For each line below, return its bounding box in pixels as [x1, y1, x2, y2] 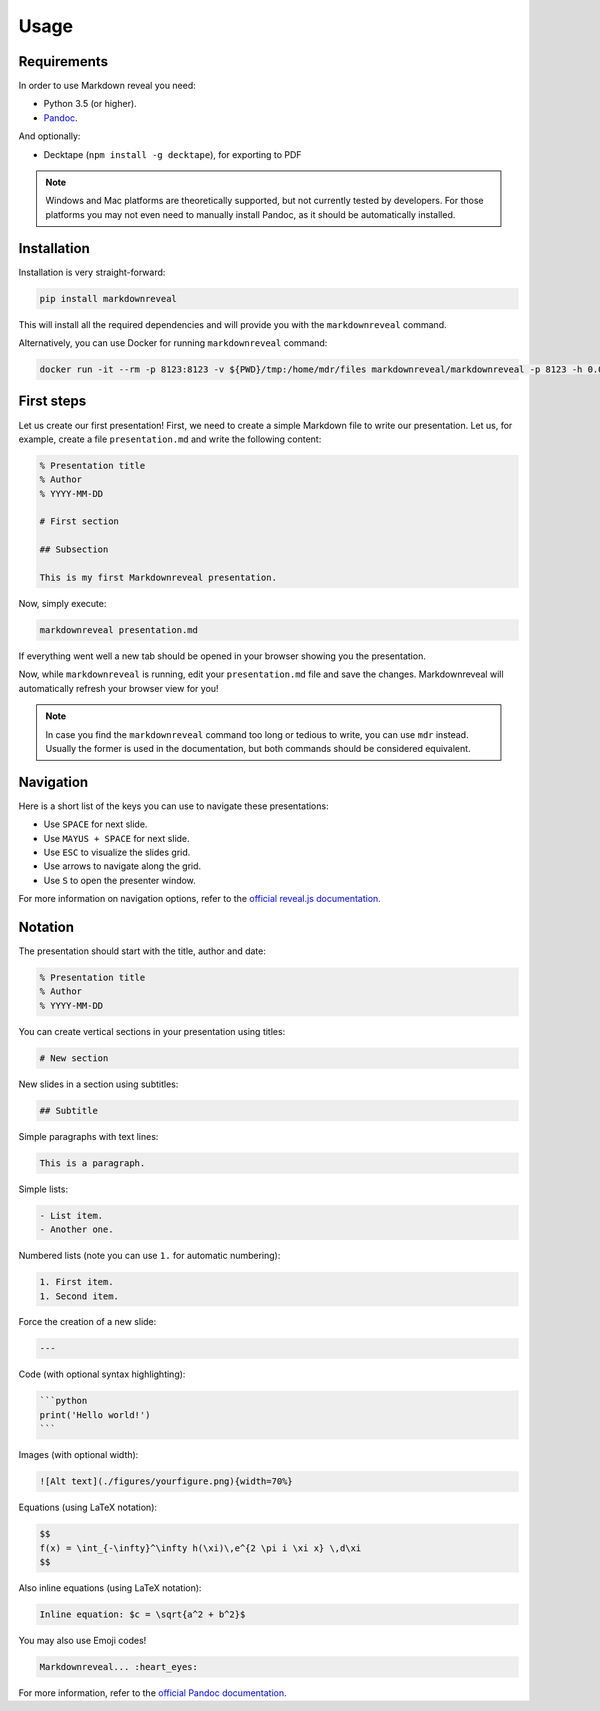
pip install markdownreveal [39, 293, 177, 304]
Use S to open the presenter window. [43, 874, 197, 886]
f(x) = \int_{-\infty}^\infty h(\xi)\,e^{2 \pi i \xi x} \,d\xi [39, 1542, 362, 1554]
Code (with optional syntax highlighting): [18, 1368, 186, 1380]
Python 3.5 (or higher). [43, 98, 137, 110]
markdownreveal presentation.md [39, 625, 199, 636]
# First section [39, 516, 120, 527]
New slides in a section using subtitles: [18, 1078, 179, 1090]
